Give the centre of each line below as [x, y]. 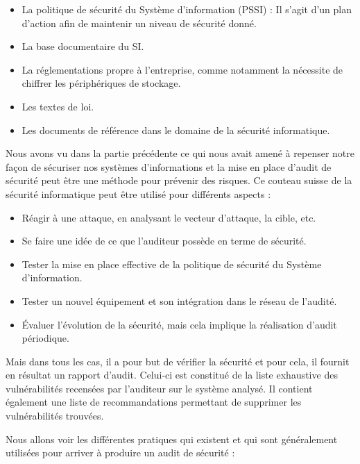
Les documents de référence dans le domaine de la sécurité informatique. [176, 130]
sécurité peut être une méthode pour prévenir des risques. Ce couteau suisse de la [179, 180]
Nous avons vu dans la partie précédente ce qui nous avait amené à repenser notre [180, 153]
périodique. [45, 338]
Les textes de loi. [58, 106]
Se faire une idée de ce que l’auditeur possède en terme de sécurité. [164, 241]
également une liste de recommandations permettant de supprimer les [154, 402]
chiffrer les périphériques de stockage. [101, 83]
